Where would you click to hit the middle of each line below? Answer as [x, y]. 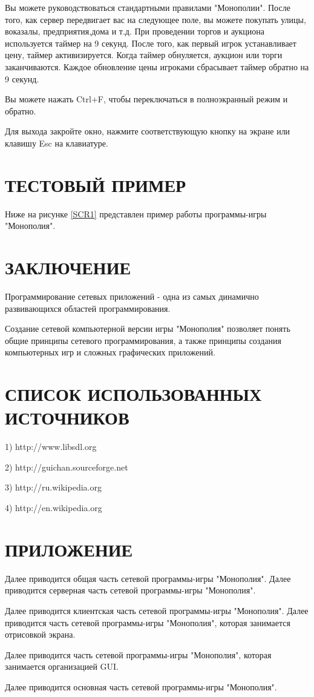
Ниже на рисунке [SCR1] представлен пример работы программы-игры [136, 213]
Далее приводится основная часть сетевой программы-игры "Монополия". [141, 686]
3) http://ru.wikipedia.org [53, 487]
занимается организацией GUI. [62, 666]
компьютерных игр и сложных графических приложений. [110, 352]
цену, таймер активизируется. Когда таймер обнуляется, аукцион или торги [144, 55]
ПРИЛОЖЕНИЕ [69, 549]
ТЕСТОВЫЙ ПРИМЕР [96, 184]
